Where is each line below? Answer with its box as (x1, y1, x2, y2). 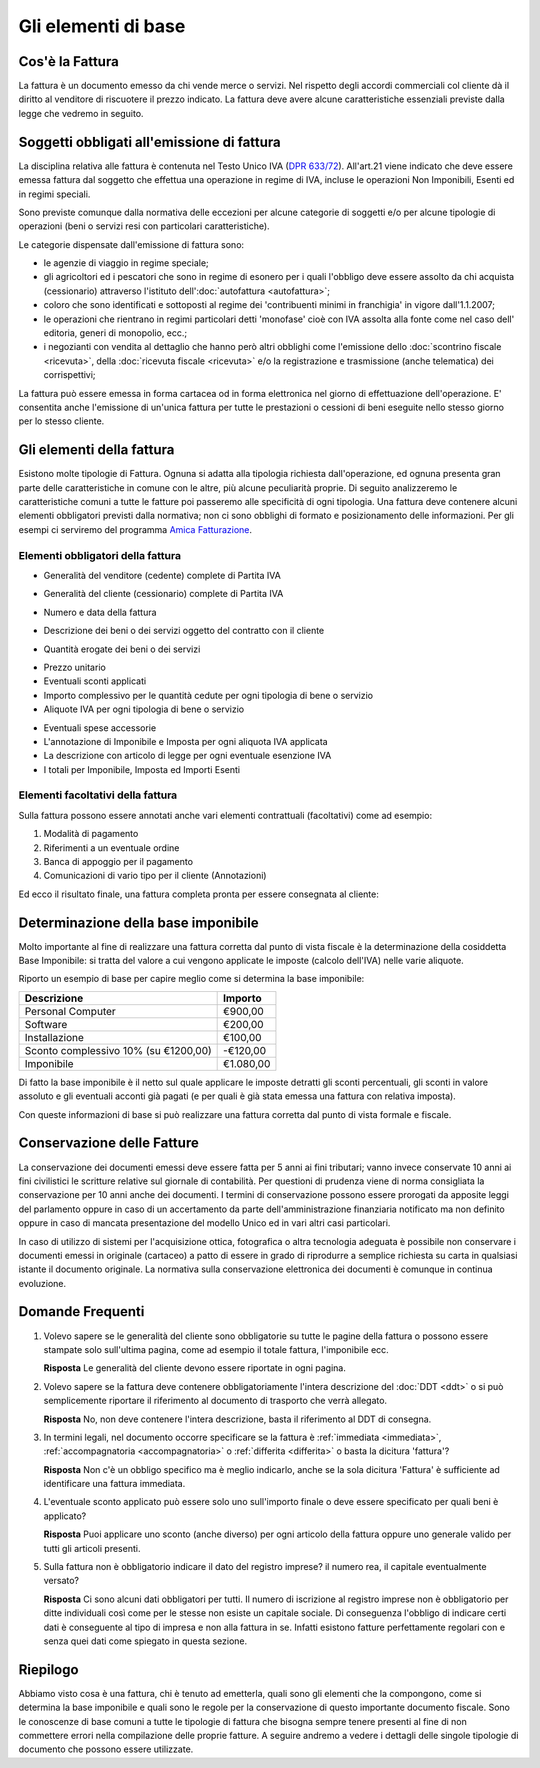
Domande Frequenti (18, 1303, 145, 1320)
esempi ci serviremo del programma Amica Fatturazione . (18, 523, 253, 535)
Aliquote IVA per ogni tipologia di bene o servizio (43, 703, 245, 715)
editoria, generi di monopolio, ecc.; (43, 327, 188, 339)
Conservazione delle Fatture (18, 1135, 199, 1152)
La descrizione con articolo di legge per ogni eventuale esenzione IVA (43, 750, 332, 762)
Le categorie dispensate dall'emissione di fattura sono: (18, 238, 245, 250)
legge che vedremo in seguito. (18, 107, 144, 119)
